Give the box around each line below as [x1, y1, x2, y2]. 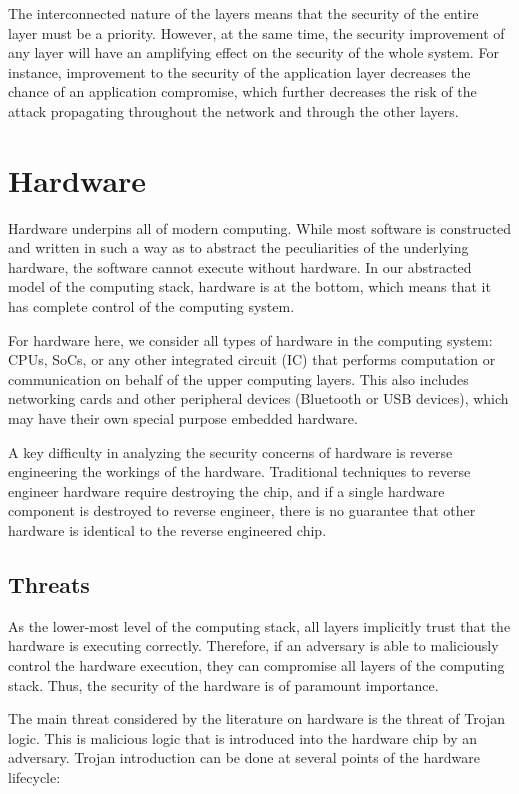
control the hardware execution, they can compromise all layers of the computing [8, 654, 505, 675]
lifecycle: [8, 766, 61, 787]
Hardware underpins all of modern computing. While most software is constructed [8, 217, 512, 238]
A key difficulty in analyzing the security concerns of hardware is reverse [8, 441, 453, 462]
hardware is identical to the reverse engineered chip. [8, 520, 327, 540]
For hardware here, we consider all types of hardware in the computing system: [8, 329, 493, 350]
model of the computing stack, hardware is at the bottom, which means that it [8, 276, 491, 297]
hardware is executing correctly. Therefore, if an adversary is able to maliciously [8, 635, 499, 656]
